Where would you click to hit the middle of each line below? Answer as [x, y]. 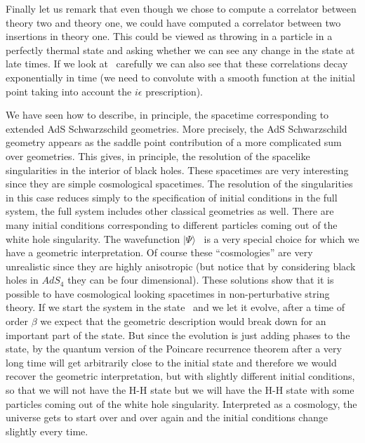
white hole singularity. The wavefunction [93, 238]
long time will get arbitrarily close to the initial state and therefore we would [171, 362]
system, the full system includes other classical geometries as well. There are [170, 211]
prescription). [174, 91]
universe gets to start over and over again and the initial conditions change [167, 417]
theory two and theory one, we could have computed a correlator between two [173, 22]
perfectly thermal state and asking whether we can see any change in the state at [180, 49]
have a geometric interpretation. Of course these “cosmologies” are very [159, 252]
